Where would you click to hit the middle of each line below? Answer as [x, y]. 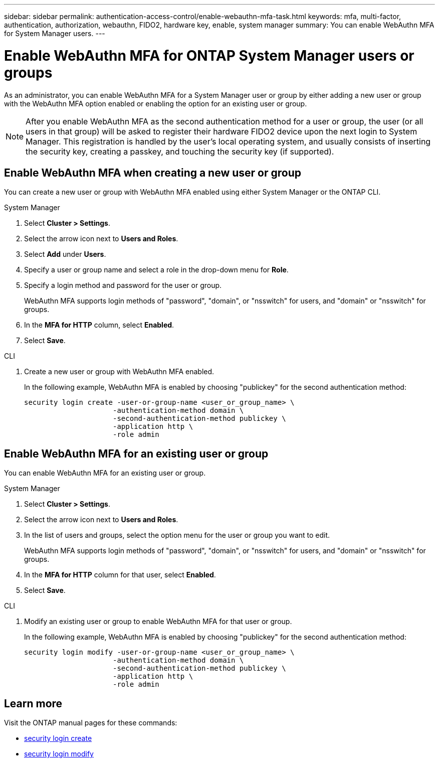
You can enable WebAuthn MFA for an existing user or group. [105, 473]
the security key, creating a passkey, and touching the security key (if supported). [180, 151]
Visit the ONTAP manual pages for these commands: [91, 723]
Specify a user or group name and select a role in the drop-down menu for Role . [156, 270]
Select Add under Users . [65, 254]
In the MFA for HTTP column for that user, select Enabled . [120, 575]
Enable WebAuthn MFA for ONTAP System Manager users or [209, 55]
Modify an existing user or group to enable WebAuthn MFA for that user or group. [158, 622]
